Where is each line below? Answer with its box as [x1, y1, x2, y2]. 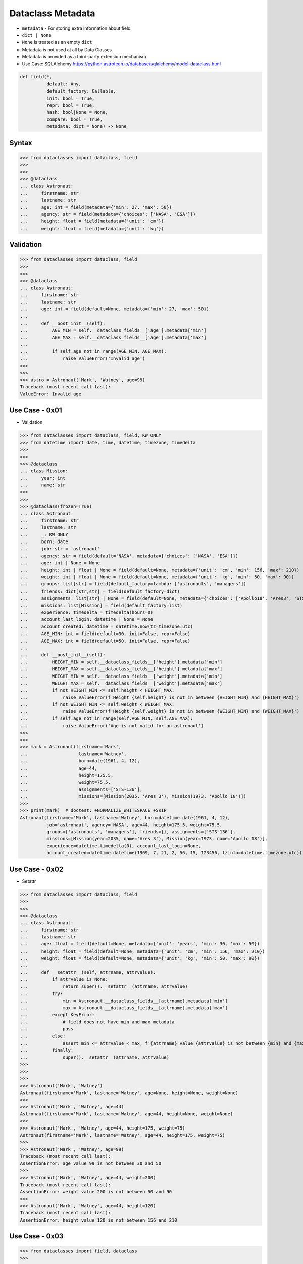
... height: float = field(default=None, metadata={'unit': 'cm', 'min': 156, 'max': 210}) [20, 948, 265, 954]
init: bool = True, [46, 95, 95, 101]
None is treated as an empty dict [22, 39, 92, 46]
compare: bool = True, [46, 116, 103, 122]
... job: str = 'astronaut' [20, 546, 100, 552]
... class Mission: [20, 468, 68, 474]
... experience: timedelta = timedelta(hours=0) [20, 609, 154, 615]
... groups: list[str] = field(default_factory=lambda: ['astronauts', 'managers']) [20, 581, 247, 587]
